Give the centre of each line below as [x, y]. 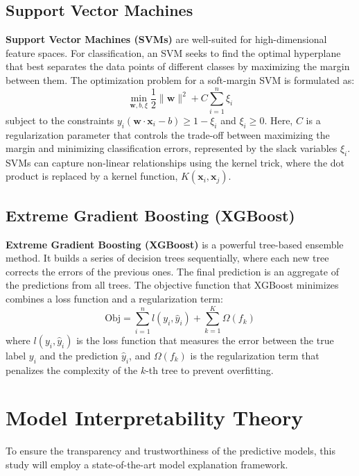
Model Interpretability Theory [155, 417]
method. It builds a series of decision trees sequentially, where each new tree [167, 258]
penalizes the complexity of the [72, 369]
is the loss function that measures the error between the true [205, 340]
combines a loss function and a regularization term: [114, 299]
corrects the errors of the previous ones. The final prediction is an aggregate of [172, 271]
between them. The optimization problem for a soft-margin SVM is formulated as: [180, 79]
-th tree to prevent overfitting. [210, 369]
